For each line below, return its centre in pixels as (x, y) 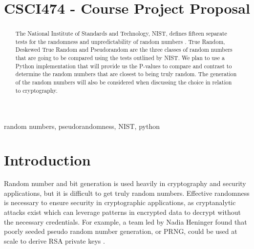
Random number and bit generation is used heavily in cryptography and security (125, 183)
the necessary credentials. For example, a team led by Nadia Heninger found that (126, 221)
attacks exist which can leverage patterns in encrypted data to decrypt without (122, 212)
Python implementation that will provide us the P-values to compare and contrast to (124, 66)
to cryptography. (36, 90)
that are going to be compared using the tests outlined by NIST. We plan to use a (120, 58)
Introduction (47, 160)
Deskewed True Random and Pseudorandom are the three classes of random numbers (124, 50)
